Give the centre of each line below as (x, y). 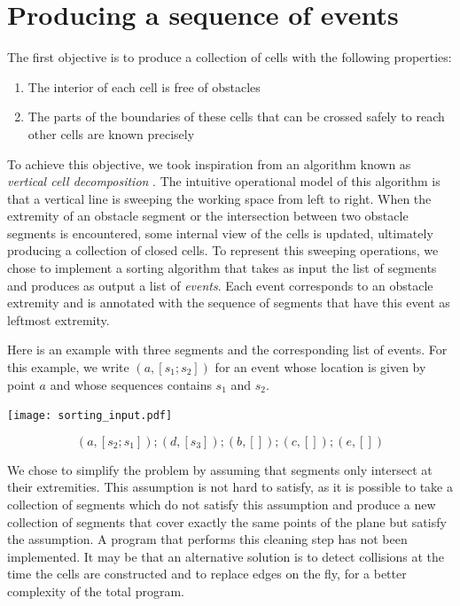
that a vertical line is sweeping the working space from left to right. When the (219, 198)
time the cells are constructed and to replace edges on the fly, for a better (207, 574)
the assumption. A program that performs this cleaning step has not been (207, 539)
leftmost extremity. (58, 319)
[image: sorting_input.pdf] (90, 416)
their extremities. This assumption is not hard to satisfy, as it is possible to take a (230, 487)
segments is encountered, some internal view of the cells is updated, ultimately (220, 233)
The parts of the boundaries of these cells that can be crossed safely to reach (236, 117)
